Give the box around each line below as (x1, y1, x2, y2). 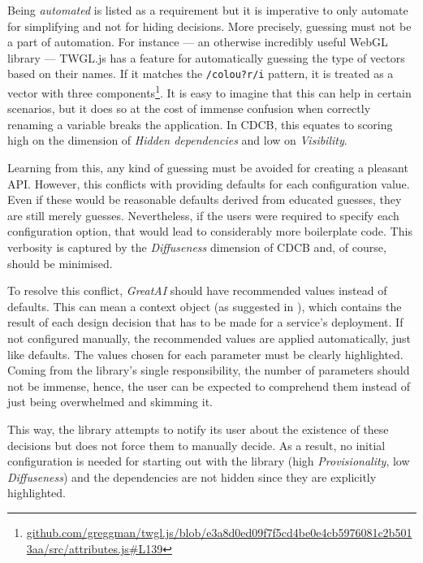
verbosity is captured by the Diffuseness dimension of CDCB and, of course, (7, 239, 386, 256)
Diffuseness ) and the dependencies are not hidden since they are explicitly (7, 468, 377, 485)
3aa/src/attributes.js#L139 (26, 539, 163, 557)
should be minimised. (7, 254, 113, 271)
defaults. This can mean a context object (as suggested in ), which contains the (7, 297, 402, 314)
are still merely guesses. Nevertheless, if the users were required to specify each (7, 206, 399, 223)
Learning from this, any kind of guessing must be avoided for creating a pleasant (7, 159, 408, 176)
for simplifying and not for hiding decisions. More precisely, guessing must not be (7, 17, 412, 34)
